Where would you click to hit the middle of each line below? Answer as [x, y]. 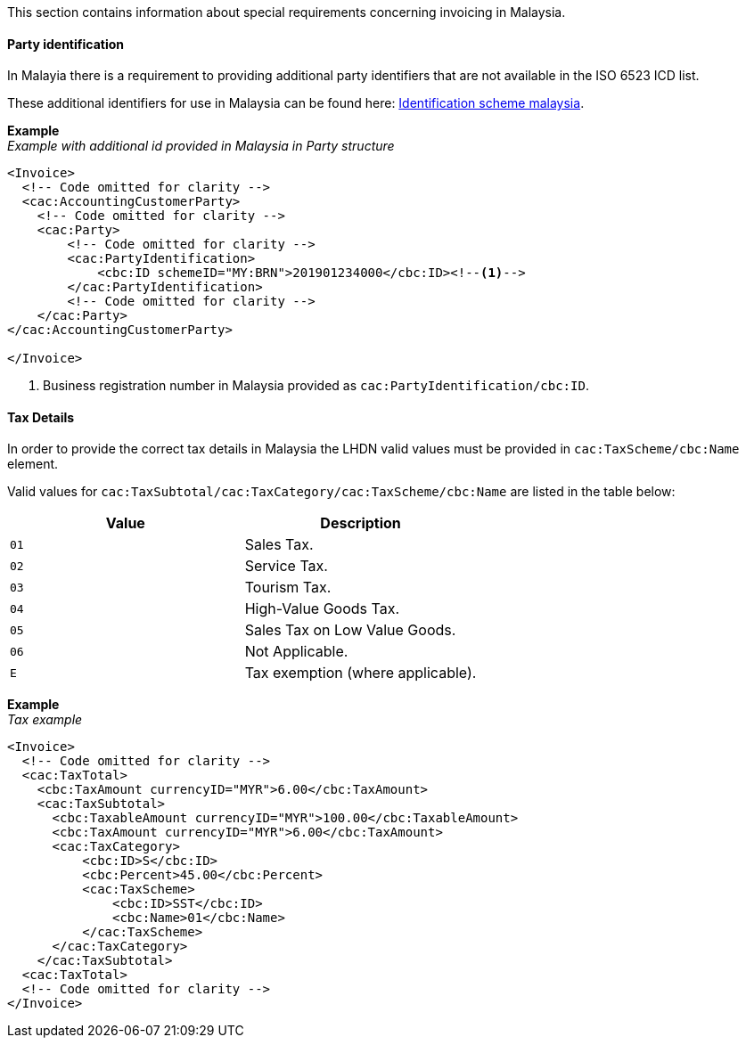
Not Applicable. [296, 652]
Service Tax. [286, 566]
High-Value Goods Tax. [322, 609]
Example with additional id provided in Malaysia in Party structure [201, 146]
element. [33, 464]
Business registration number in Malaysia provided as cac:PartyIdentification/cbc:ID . [316, 386]
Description [361, 523]
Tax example [45, 720]
